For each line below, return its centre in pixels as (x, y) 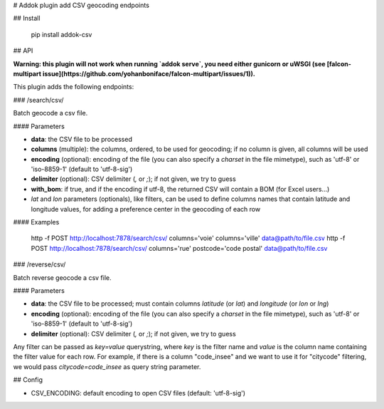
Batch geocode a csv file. (50, 113)
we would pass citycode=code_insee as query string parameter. (107, 366)
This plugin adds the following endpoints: (74, 87)
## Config (28, 380)
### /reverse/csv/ (39, 264)
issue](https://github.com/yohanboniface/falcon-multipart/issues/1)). (149, 73)
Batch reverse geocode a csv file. (62, 277)
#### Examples (36, 222)
